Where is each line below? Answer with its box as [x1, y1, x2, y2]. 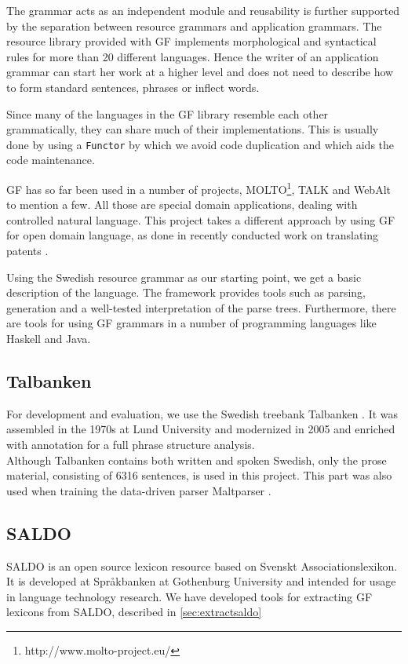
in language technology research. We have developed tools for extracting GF [6, 588, 373, 604]
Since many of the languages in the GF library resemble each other [6, 105, 329, 122]
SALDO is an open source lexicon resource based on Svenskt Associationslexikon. [6, 557, 398, 574]
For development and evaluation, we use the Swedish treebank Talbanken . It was [6, 405, 399, 421]
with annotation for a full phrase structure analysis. [6, 436, 255, 452]
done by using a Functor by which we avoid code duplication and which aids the [6, 136, 395, 152]
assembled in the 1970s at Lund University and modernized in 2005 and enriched [6, 421, 395, 437]
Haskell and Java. [6, 330, 91, 346]
